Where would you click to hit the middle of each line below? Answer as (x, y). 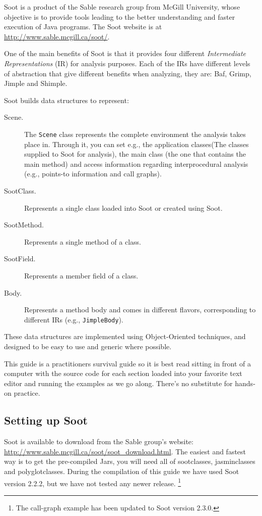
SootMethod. (24, 225)
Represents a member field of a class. (81, 275)
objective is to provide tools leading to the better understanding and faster (120, 16)
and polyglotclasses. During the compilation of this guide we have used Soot (122, 471)
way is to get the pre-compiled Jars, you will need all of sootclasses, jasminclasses (130, 461)
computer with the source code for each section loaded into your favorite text (123, 373)
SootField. (20, 259)
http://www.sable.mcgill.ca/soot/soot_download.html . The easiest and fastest (125, 451)
